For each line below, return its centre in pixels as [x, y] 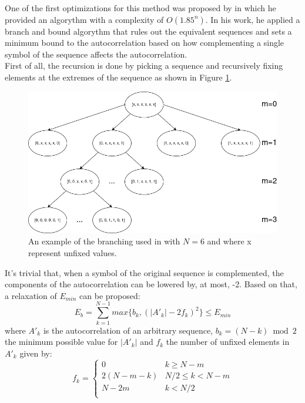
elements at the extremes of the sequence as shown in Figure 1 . [118, 77]
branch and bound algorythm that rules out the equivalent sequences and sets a [148, 31]
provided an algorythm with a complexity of [84, 19]
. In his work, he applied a [253, 19]
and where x [229, 241]
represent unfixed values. [73, 253]
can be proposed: [110, 295]
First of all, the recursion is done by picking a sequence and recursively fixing [144, 66]
